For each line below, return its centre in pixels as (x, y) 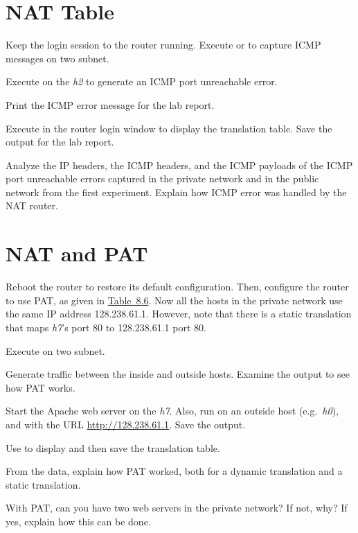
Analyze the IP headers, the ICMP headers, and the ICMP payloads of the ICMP (179, 165)
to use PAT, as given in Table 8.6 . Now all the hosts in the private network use (174, 300)
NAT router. (32, 206)
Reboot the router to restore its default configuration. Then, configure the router (177, 287)
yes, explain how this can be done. (78, 521)
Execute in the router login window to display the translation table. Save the (169, 128)
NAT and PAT (77, 253)
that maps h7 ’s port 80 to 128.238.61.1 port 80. (106, 327)
